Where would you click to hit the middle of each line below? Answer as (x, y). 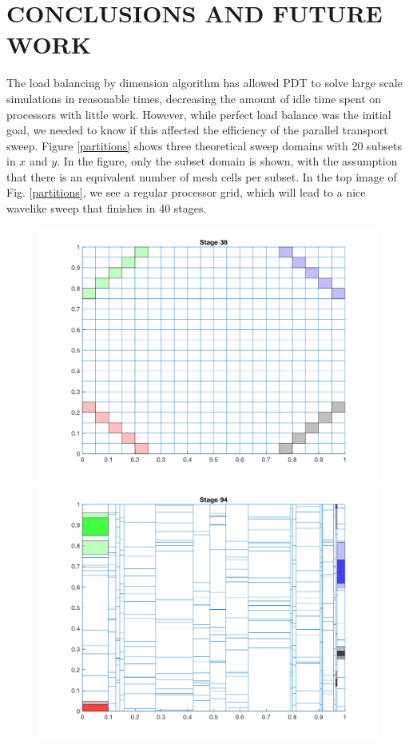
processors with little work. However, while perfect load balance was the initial (199, 114)
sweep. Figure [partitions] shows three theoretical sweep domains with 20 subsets (204, 145)
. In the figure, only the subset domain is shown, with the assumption (227, 161)
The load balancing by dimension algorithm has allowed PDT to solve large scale (204, 83)
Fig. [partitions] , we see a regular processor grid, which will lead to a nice (186, 192)
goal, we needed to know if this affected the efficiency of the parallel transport (197, 130)
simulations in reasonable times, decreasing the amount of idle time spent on (194, 98)
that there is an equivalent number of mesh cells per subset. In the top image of (202, 176)
